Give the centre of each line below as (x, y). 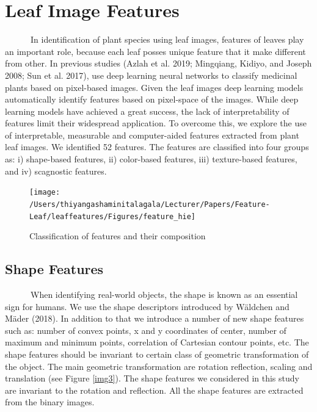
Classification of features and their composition (118, 236)
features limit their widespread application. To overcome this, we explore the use (156, 123)
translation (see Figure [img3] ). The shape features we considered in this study (152, 378)
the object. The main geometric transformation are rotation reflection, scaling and (159, 366)
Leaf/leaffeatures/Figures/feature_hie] (113, 216)
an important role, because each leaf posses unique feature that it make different (155, 51)
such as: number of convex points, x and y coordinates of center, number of (146, 330)
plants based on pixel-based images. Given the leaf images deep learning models (154, 87)
